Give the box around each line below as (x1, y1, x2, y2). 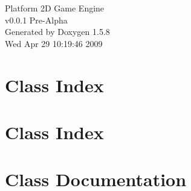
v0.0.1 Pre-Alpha (5, 13, 68, 26)
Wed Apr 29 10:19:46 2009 (5, 37, 103, 49)
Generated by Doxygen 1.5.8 (5, 25, 110, 38)
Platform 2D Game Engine (5, 2, 105, 14)
